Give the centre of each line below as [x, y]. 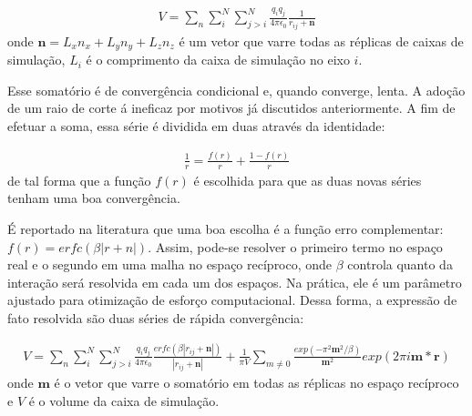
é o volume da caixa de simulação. [124, 400]
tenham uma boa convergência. [94, 198]
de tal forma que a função [79, 180]
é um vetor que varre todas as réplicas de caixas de [321, 41]
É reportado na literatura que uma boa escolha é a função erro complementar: [226, 228]
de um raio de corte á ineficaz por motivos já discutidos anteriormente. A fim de [231, 108]
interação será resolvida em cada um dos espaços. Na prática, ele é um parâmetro [235, 282]
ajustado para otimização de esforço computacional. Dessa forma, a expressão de [232, 300]
